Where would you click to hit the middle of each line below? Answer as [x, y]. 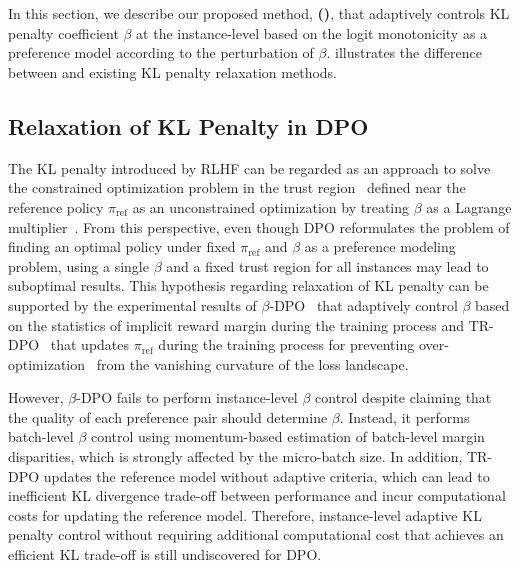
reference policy [56, 206]
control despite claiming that [403, 397]
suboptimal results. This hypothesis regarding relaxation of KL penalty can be [248, 285]
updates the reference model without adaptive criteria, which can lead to [266, 475]
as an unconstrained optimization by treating [271, 206]
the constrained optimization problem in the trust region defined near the [237, 187]
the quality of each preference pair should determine [168, 416]
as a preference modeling [380, 246]
